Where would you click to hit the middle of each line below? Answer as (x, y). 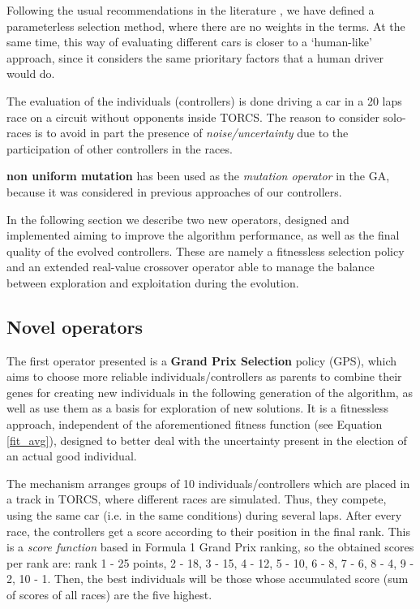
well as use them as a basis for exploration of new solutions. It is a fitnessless (198, 408)
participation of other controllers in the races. (120, 148)
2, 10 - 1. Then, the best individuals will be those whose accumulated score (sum (208, 579)
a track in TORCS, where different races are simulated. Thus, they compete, (197, 499)
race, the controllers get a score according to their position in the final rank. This (208, 531)
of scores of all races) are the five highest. (109, 595)
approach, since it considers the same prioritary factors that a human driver (195, 57)
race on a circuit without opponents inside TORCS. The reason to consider (193, 117)
